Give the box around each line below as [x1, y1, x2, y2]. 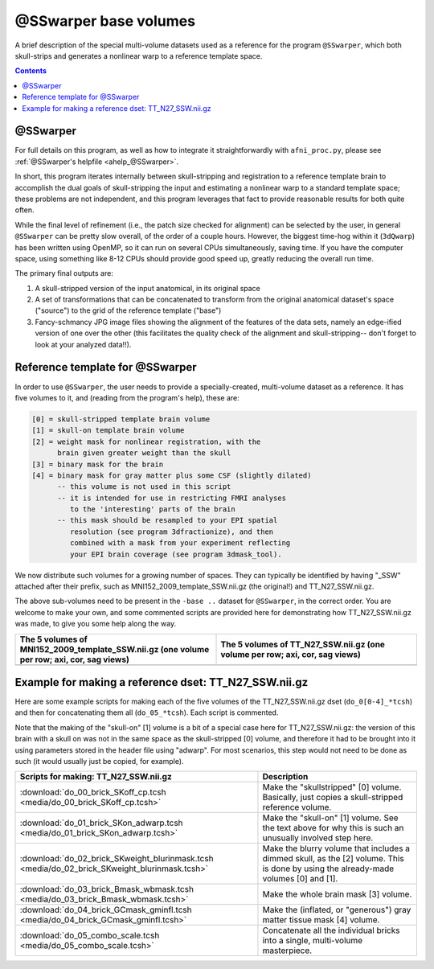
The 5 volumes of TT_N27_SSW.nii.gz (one [220, 638, 386, 650]
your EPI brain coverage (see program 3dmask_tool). [69, 549, 282, 559]
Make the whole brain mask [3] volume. [262, 889, 412, 900]
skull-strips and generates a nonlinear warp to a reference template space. [14, 51, 263, 60]
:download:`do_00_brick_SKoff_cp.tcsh [19, 786, 166, 798]
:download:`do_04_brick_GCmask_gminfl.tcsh [19, 905, 192, 916]
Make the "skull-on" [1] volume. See [262, 812, 399, 823]
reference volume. [262, 802, 332, 813]
